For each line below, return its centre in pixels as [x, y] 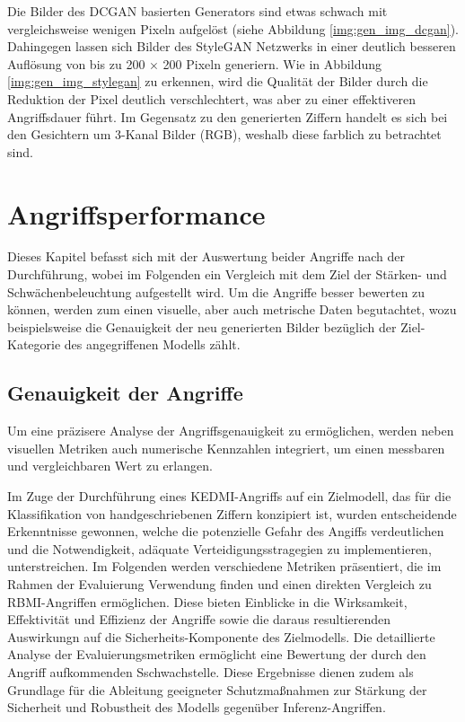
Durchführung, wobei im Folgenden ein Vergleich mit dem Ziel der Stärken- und [227, 274]
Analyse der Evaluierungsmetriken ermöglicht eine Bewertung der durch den [217, 654]
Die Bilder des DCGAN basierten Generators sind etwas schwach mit [197, 11]
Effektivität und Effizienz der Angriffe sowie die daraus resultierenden [199, 619]
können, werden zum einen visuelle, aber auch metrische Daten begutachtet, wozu [232, 309]
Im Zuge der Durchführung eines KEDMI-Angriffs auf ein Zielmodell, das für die [229, 496]
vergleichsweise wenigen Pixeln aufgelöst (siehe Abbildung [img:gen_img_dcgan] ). [233, 28]
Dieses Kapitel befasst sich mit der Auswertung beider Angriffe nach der [206, 256]
